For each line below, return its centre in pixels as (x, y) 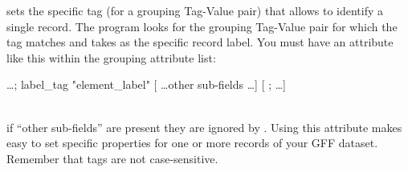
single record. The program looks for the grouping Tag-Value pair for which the (202, 26)
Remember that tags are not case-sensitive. (112, 158)
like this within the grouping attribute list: (111, 57)
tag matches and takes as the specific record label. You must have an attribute (200, 42)
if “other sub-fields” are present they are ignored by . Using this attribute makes (204, 127)
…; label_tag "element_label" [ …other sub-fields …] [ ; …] (147, 84)
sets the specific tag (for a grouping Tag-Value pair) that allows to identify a (195, 10)
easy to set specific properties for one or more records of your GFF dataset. (192, 143)
